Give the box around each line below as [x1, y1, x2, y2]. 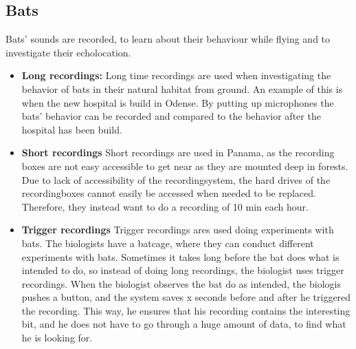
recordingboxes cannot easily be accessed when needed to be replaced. [21, 186, 316, 200]
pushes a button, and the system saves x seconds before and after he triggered [21, 290, 351, 304]
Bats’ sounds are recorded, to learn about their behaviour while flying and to [5, 32, 331, 46]
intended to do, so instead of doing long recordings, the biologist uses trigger [21, 263, 344, 277]
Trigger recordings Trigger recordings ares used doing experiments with [21, 222, 334, 237]
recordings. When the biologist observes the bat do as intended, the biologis [21, 276, 341, 290]
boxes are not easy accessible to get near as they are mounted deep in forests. [21, 158, 348, 173]
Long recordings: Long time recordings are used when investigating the [21, 68, 331, 83]
